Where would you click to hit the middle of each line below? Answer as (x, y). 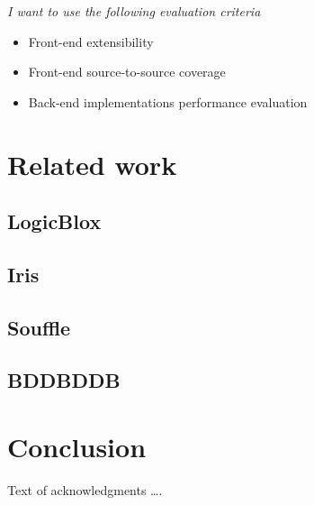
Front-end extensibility (91, 41)
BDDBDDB (64, 380)
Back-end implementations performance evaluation (168, 101)
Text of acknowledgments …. (85, 490)
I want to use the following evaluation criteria (134, 11)
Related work (92, 164)
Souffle (39, 327)
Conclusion (77, 447)
